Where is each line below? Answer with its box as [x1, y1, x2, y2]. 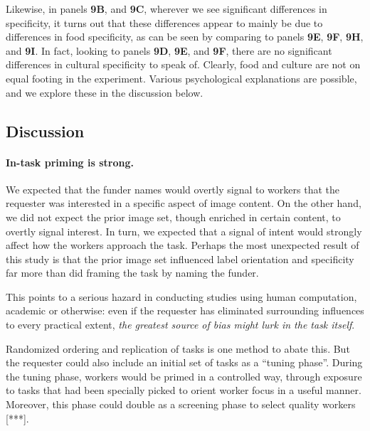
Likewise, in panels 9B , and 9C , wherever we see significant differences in [6, 1, 327, 16]
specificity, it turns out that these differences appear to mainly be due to [6, 15, 323, 30]
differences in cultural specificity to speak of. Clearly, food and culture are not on [6, 57, 361, 72]
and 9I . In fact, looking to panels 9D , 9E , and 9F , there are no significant [6, 43, 332, 58]
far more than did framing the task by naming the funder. [6, 265, 259, 280]
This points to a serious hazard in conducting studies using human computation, [6, 289, 357, 304]
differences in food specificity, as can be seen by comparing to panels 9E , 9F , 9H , [6, 29, 364, 44]
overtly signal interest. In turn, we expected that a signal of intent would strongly [6, 223, 362, 238]
